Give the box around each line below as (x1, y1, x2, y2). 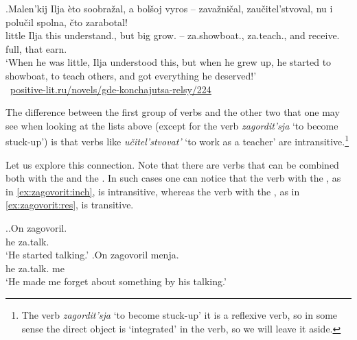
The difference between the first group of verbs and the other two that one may (5, 105, 340, 119)
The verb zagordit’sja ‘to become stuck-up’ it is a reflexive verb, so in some (21, 307, 338, 321)
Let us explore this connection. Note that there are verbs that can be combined (5, 157, 339, 171)
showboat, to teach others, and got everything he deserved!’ (5, 68, 257, 82)
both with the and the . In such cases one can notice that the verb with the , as (5, 171, 341, 185)
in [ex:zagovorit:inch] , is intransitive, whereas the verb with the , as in (5, 184, 300, 198)
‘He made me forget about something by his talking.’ (5, 274, 227, 289)
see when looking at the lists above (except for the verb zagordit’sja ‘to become (5, 118, 338, 132)
